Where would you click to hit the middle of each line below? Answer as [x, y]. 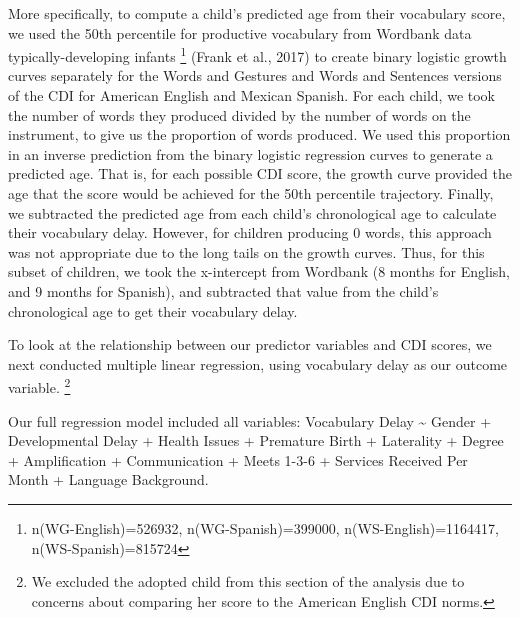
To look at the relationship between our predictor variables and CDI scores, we [250, 344]
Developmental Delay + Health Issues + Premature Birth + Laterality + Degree [256, 440]
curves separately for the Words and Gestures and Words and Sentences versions [255, 75]
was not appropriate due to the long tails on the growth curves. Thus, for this [246, 251]
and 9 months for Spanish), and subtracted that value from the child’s [223, 290]
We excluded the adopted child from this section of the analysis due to [248, 581]
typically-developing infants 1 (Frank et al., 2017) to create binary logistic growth [257, 54]
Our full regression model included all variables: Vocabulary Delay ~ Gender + [250, 420]
